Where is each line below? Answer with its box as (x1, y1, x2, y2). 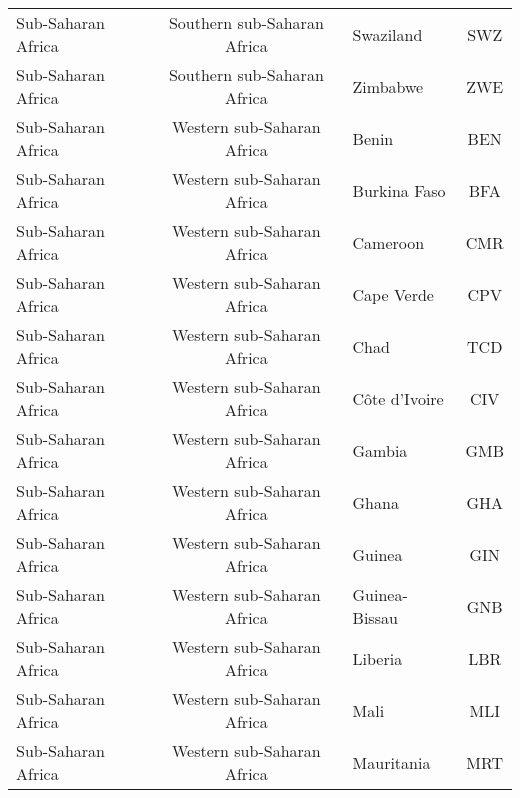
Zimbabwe (352, 74, 424, 98)
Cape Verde (352, 282, 434, 306)
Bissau (352, 606, 398, 629)
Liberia (352, 646, 403, 670)
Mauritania (352, 750, 431, 774)
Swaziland (352, 22, 423, 46)
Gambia (352, 438, 408, 462)
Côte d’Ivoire (352, 386, 444, 410)
